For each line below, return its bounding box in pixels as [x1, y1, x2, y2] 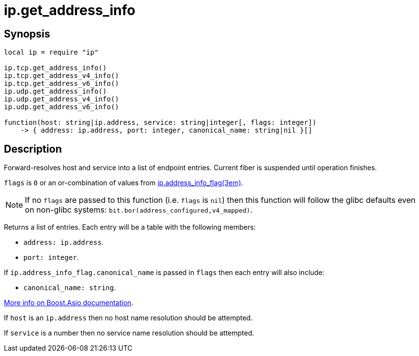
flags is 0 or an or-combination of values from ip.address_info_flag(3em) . [4, 178, 243, 187]
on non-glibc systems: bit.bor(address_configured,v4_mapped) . [25, 205, 253, 215]
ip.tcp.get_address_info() [4, 64, 107, 72]
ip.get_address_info [4, 2, 136, 19]
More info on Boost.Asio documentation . [4, 298, 134, 307]
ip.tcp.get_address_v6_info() [4, 79, 120, 88]
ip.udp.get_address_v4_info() [4, 95, 120, 103]
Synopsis [4, 27, 50, 40]
